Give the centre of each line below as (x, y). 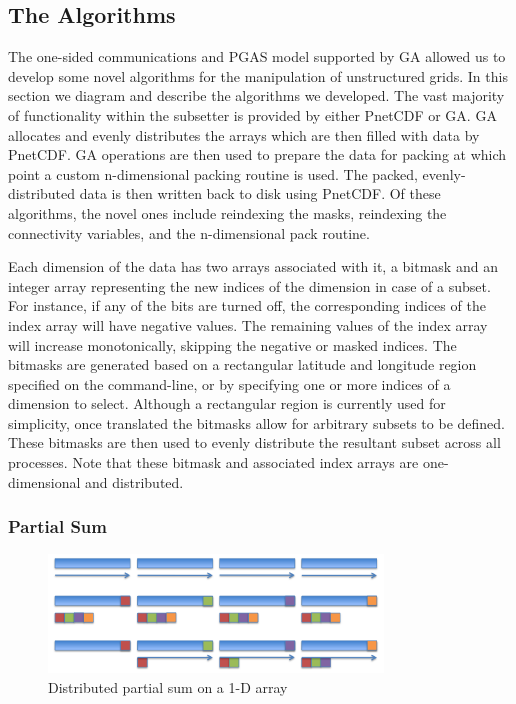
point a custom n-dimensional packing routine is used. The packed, (213, 173)
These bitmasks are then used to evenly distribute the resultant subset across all (254, 442)
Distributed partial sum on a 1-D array (168, 686)
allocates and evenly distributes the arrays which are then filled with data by (244, 134)
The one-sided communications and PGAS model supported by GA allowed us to (257, 56)
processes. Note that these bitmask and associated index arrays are (213, 462)
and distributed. (134, 481)
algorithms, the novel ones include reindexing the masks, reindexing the (227, 212)
